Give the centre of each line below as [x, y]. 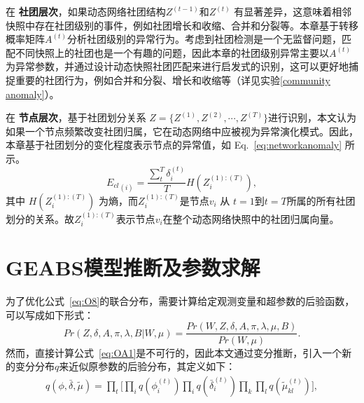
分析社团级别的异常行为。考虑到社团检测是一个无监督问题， [204, 39]
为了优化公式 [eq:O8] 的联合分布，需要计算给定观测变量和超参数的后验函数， [180, 301]
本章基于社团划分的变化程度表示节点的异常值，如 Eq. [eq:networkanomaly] [174, 145]
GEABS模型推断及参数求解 [133, 267]
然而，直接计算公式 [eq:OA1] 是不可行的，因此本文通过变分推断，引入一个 [174, 352]
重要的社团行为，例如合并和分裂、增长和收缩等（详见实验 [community [173, 80]
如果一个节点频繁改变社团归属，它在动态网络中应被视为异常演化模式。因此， [182, 131]
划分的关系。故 [40, 218]
